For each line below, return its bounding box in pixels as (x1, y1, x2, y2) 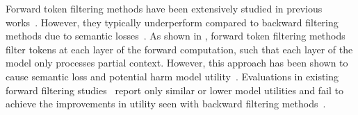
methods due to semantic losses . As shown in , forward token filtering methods (6, 28, 345, 43)
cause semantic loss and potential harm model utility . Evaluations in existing (6, 69, 339, 83)
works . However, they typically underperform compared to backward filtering (6, 15, 339, 29)
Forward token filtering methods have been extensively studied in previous (6, 1, 323, 15)
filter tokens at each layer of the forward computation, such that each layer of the (6, 42, 353, 56)
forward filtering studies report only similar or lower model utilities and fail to (6, 82, 344, 97)
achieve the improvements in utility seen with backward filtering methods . (6, 96, 326, 111)
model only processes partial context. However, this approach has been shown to (6, 55, 348, 70)
